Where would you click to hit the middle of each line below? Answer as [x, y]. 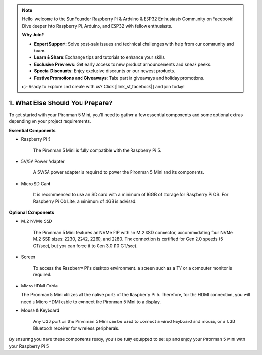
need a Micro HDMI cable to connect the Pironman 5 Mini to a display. [91, 302]
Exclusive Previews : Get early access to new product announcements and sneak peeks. [123, 64]
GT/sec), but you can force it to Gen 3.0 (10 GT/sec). [85, 246]
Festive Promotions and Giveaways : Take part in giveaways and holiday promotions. [119, 78]
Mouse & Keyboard [40, 310]
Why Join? [33, 35]
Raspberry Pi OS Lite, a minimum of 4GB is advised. [85, 201]
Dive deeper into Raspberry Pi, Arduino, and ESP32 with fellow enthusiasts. [97, 26]
